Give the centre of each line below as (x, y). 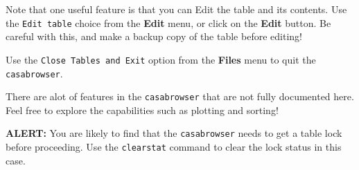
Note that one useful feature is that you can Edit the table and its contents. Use (176, 9)
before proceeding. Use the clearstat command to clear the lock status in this (174, 147)
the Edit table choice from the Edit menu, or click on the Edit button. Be (168, 22)
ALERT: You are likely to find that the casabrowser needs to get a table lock (174, 133)
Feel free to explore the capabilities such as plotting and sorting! (142, 110)
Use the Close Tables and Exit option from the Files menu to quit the (161, 59)
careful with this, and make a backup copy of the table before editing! (154, 36)
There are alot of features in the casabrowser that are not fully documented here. (180, 96)
